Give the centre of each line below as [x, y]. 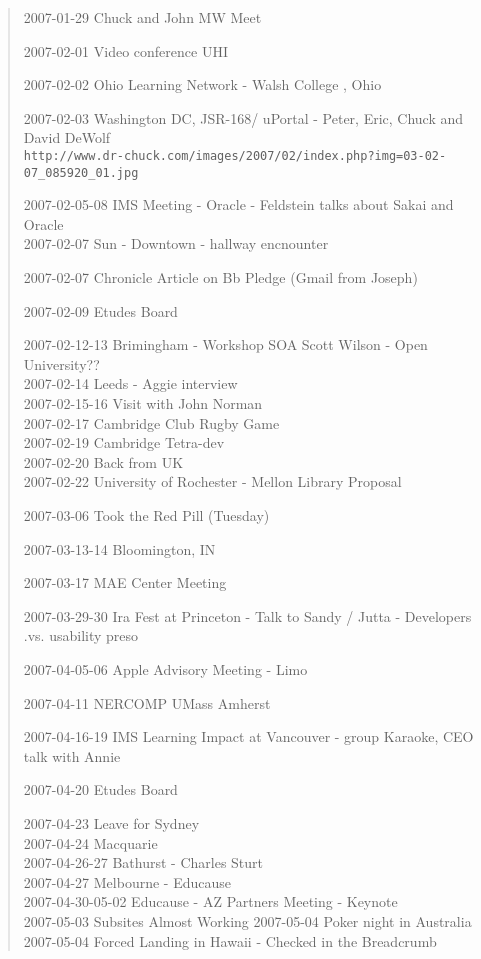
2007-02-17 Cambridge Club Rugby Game [151, 422]
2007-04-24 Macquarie [90, 842]
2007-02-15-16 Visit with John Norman [143, 403]
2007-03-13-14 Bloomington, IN [119, 548]
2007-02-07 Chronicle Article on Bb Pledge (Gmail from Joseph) [220, 277]
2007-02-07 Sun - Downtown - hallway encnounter [176, 243]
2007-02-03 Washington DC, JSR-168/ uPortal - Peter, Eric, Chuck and [243, 117]
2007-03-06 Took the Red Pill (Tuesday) [146, 515]
